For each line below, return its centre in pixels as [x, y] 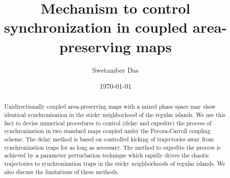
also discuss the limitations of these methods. [61, 171]
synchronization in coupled [96, 27]
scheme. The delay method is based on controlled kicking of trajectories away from [109, 139]
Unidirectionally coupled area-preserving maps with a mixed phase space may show [110, 107]
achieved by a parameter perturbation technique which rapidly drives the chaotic [107, 155]
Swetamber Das [115, 69]
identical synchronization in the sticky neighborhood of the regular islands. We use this [115, 115]
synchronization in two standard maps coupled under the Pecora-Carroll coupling [107, 131]
